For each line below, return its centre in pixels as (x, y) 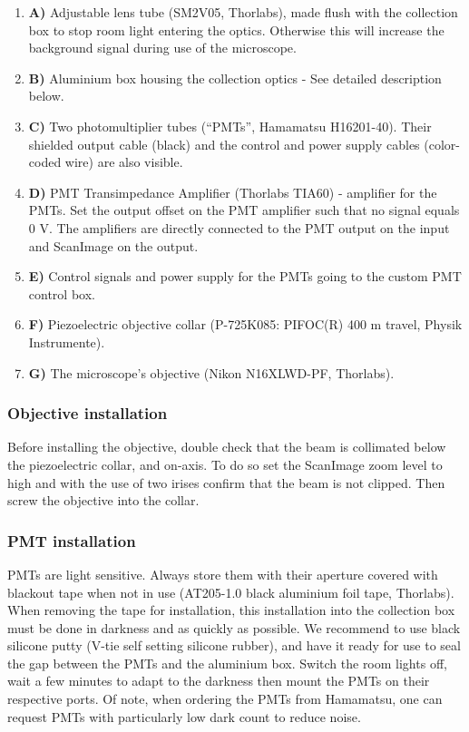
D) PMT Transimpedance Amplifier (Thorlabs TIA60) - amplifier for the (233, 192)
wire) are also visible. (124, 162)
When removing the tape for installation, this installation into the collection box (231, 610)
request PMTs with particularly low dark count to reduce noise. (184, 716)
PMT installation (72, 540)
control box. (62, 293)
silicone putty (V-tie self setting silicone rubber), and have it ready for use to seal (234, 645)
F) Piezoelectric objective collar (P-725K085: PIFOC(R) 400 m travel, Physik (245, 324)
